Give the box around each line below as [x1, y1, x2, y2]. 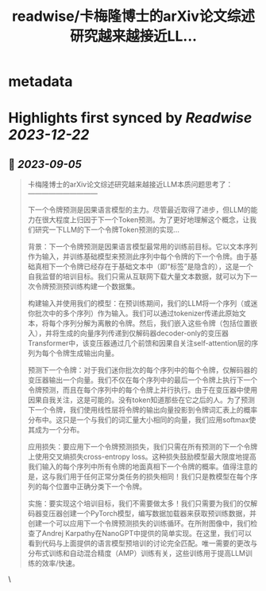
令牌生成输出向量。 [55, 348, 119, 358]
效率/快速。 [41, 558, 79, 568]
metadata [8, 72, 73, 91]
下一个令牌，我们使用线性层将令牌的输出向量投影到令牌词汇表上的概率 [27, 405, 258, 415]
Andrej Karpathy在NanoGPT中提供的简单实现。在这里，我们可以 [41, 529, 253, 538]
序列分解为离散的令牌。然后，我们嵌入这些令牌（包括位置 [62, 319, 251, 328]
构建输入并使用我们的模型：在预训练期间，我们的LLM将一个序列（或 [27, 299, 252, 308]
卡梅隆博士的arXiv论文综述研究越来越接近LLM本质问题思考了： [27, 180, 233, 190]
